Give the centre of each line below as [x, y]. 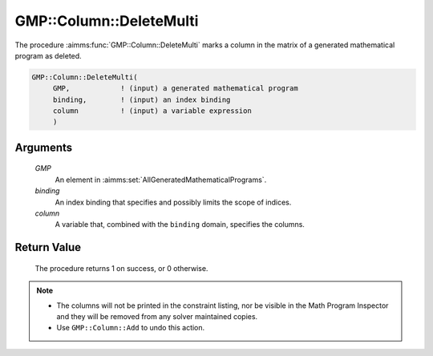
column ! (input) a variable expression [152, 111]
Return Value [48, 247]
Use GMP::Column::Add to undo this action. [131, 328]
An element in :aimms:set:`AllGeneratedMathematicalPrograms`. [161, 180]
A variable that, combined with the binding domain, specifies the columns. [180, 225]
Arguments [44, 147]
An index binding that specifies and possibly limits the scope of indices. [173, 202]
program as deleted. [48, 55]
